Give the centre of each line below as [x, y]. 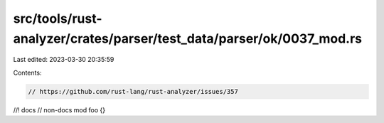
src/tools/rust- [58, 18]
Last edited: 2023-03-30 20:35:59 [64, 60]
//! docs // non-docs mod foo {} [59, 109]
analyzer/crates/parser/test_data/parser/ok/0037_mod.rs [188, 38]
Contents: [27, 73]
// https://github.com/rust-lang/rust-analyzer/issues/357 [133, 91]
